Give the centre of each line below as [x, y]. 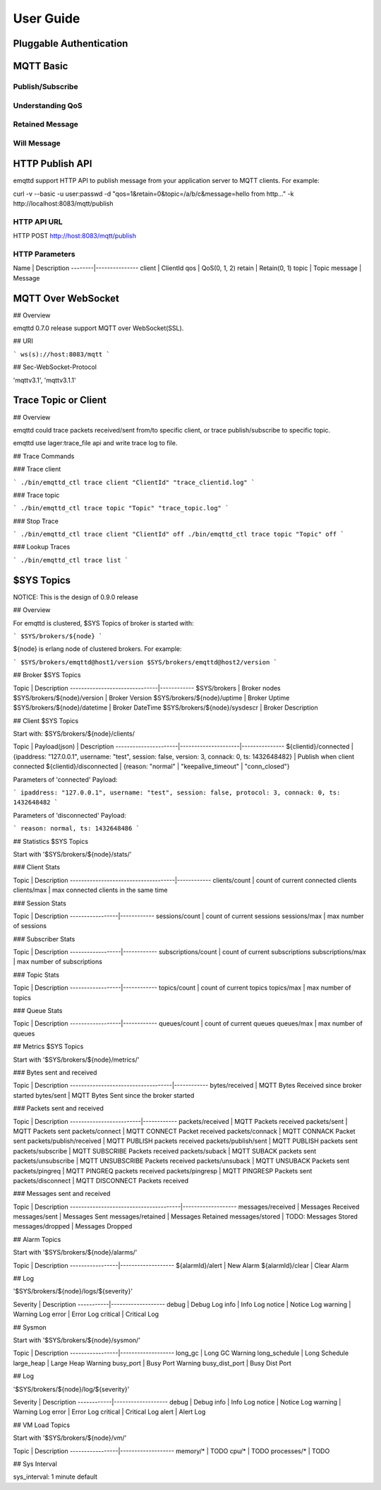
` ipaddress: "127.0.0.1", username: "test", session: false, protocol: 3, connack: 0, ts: [177, 793]
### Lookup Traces [42, 547]
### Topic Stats [36, 975]
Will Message [37, 143]
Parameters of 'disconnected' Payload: [69, 815]
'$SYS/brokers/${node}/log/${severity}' [71, 1389]
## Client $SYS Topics [46, 720]
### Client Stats [36, 867]
